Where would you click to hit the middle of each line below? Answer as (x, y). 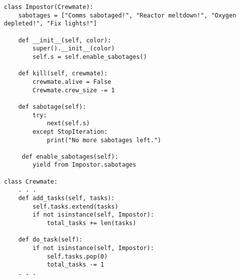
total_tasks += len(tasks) (91, 223)
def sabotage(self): (52, 107)
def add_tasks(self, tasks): (66, 198)
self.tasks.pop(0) (77, 256)
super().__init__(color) (74, 49)
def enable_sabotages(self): (70, 156)
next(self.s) (68, 124)
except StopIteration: (70, 132)
